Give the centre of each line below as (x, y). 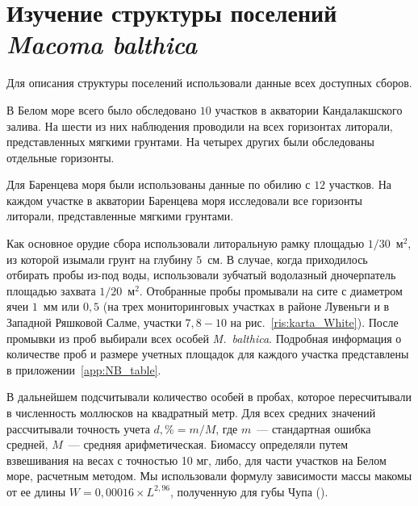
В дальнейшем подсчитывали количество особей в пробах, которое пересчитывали (209, 397)
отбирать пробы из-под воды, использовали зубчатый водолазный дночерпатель (201, 275)
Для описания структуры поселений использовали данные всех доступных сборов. (209, 83)
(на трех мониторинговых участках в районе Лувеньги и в (246, 306)
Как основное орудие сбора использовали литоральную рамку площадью (186, 243)
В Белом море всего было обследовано (102, 109)
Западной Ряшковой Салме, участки (94, 322)
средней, (27, 444)
